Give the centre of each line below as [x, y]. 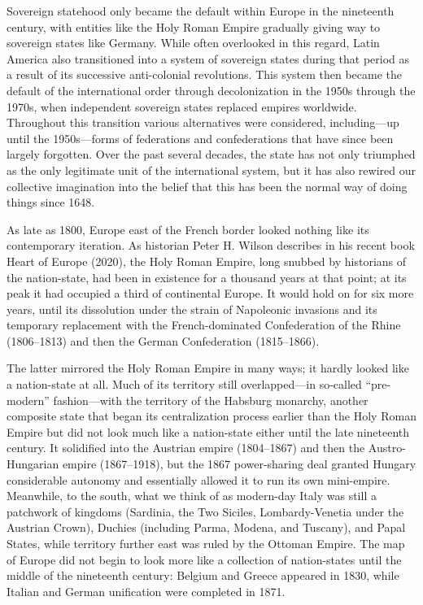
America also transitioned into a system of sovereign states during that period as [208, 58]
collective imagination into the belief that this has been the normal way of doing [207, 186]
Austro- [387, 448]
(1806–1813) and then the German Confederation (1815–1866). [163, 340]
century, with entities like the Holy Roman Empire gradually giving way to [194, 26]
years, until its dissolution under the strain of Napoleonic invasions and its [192, 309]
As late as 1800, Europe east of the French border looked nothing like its [188, 229]
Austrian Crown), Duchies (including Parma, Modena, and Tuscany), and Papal [206, 527]
